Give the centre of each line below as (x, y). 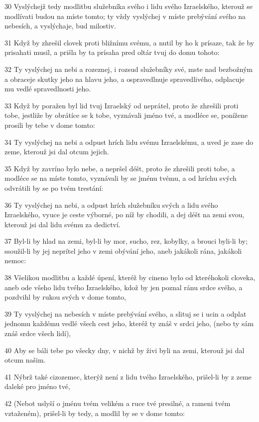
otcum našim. (25, 360)
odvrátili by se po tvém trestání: (54, 188)
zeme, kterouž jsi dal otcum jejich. (57, 152)
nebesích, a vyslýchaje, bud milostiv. (60, 26)
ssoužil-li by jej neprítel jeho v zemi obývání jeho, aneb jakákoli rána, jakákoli (123, 250)
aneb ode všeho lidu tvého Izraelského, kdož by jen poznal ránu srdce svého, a (124, 287)
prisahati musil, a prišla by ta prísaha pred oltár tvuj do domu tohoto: (112, 52)
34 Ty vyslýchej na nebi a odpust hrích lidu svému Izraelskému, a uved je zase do (129, 142)
